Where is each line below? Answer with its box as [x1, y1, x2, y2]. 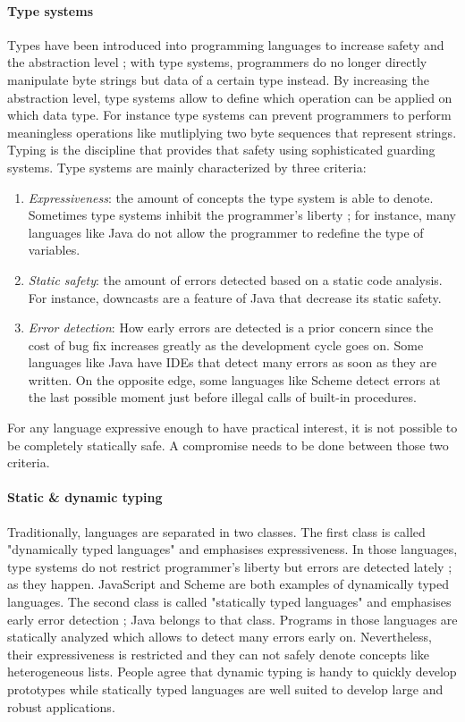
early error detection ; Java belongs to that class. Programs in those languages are [7, 609, 458, 628]
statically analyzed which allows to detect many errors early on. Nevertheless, [7, 627, 432, 646]
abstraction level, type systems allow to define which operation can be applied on [7, 88, 452, 106]
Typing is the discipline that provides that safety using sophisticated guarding [7, 140, 435, 159]
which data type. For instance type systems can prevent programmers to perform [7, 105, 452, 124]
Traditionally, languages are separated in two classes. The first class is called [7, 522, 426, 541]
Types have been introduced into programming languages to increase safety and [7, 35, 444, 54]
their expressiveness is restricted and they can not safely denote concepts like [7, 644, 430, 663]
